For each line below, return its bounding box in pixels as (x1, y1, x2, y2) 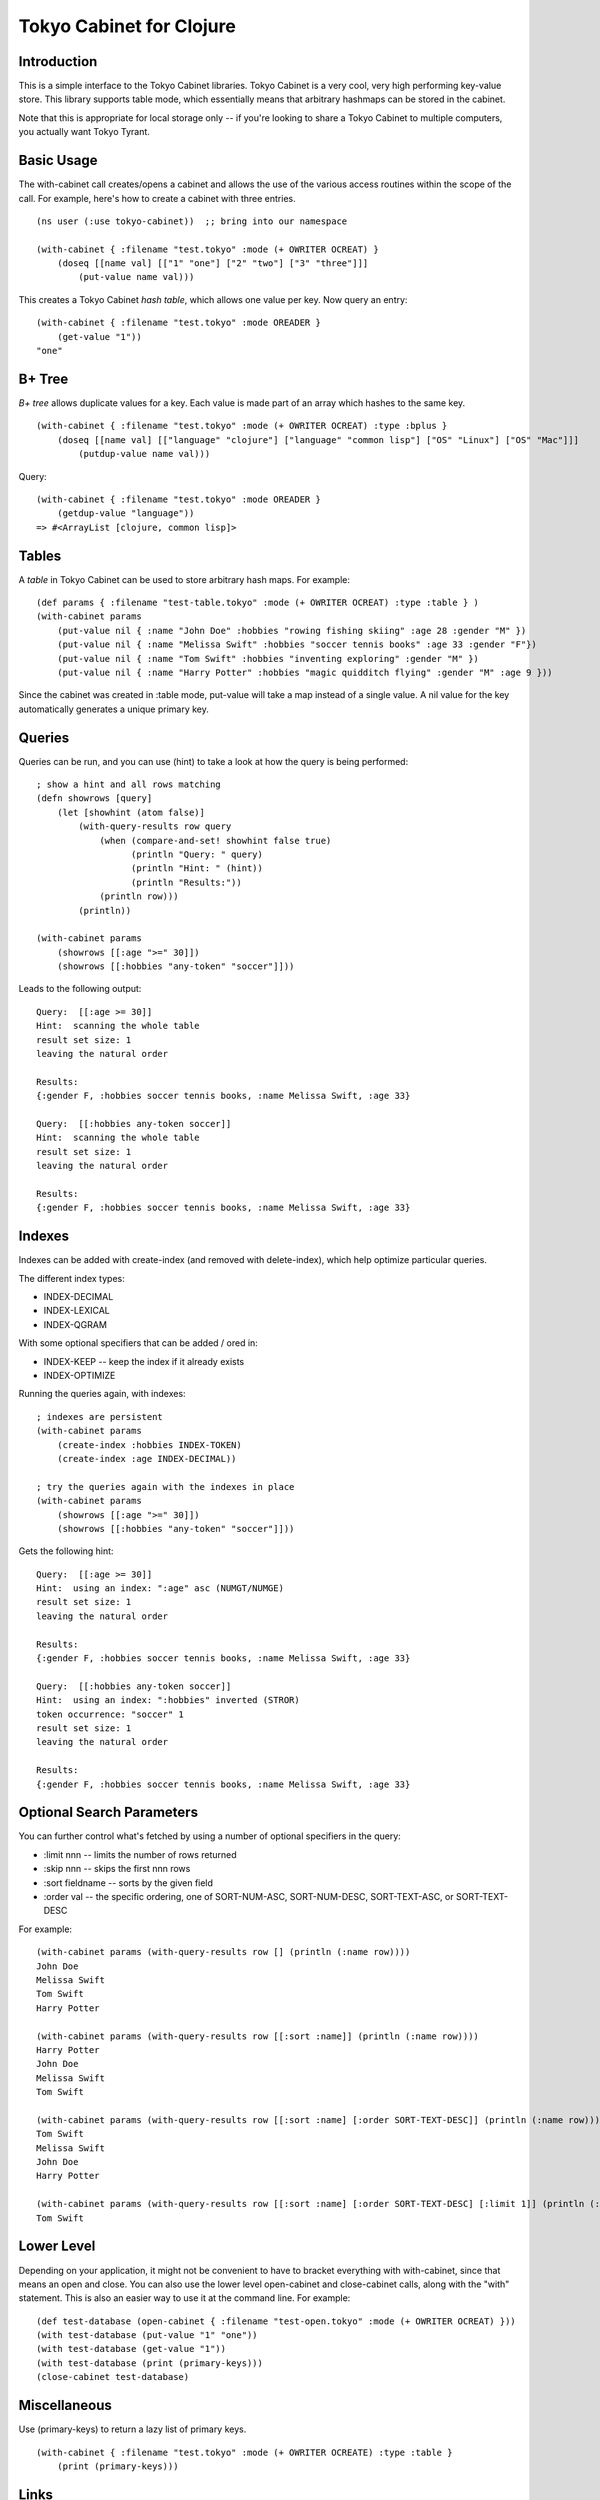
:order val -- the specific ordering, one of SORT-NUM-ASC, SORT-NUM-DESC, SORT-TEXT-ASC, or (43, 1891, 454, 1902)
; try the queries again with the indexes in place (36, 1481, 295, 1492)
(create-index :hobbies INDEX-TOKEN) (56, 1439, 242, 1450)
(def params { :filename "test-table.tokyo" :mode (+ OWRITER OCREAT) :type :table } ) (36, 596, 480, 608)
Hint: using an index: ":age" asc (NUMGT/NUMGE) (36, 1583, 285, 1594)
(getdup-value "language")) (56, 508, 195, 519)
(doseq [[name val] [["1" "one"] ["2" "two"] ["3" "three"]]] (56, 258, 369, 269)
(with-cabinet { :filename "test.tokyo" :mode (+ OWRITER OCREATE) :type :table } (36, 2446, 453, 2458)
